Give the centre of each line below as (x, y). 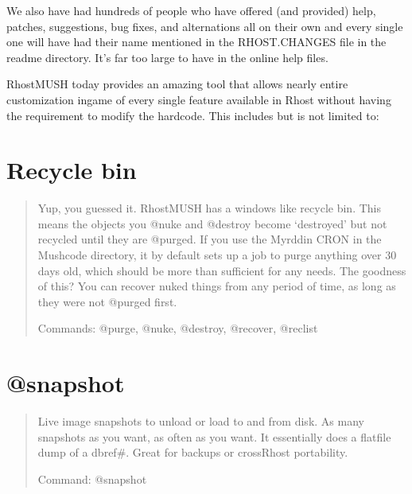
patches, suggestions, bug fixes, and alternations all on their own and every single (205, 26)
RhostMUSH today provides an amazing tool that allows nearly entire (177, 84)
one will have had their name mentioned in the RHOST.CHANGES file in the (196, 42)
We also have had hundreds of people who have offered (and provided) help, (191, 10)
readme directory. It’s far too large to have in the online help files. (167, 57)
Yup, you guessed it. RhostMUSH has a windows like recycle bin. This (209, 208)
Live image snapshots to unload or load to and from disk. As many (201, 421)
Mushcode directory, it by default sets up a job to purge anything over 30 (217, 255)
